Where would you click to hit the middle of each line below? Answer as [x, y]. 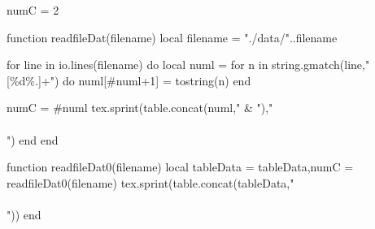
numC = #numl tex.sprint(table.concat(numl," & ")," [140, 108]
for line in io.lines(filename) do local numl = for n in [137, 65]
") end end [33, 139]
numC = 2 [33, 10]
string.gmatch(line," [321, 65]
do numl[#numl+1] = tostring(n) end [157, 80]
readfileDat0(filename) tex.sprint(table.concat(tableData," [150, 182]
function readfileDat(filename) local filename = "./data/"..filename [172, 37]
